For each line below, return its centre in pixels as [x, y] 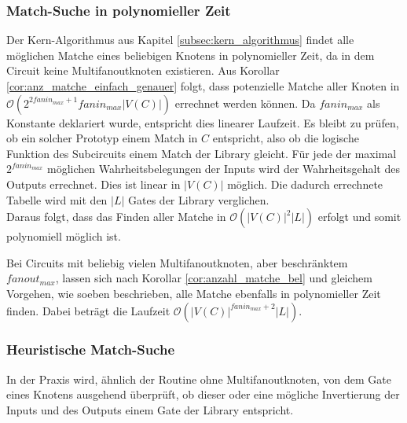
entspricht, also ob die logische [286, 138]
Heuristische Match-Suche [91, 349]
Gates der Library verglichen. [199, 199]
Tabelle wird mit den [57, 199]
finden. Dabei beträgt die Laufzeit [88, 310]
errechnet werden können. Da [245, 103]
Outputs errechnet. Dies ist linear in [93, 184]
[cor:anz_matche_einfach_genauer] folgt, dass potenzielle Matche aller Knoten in [203, 86]
